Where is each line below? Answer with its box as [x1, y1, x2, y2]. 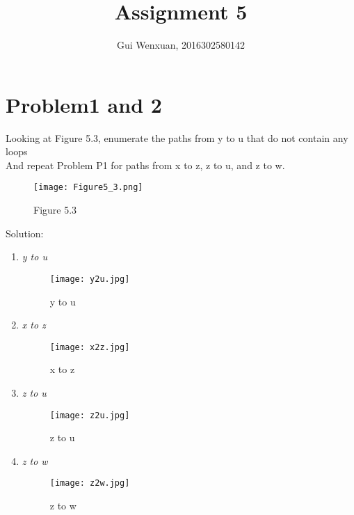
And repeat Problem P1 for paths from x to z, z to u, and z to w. [6, 157, 285, 172]
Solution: [6, 225, 44, 240]
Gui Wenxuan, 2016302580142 [116, 38, 246, 52]
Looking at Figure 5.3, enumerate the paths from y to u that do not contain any [6, 130, 348, 145]
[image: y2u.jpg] [49, 274, 130, 284]
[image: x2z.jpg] [49, 342, 130, 352]
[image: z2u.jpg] [49, 410, 130, 420]
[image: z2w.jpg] [49, 478, 130, 489]
